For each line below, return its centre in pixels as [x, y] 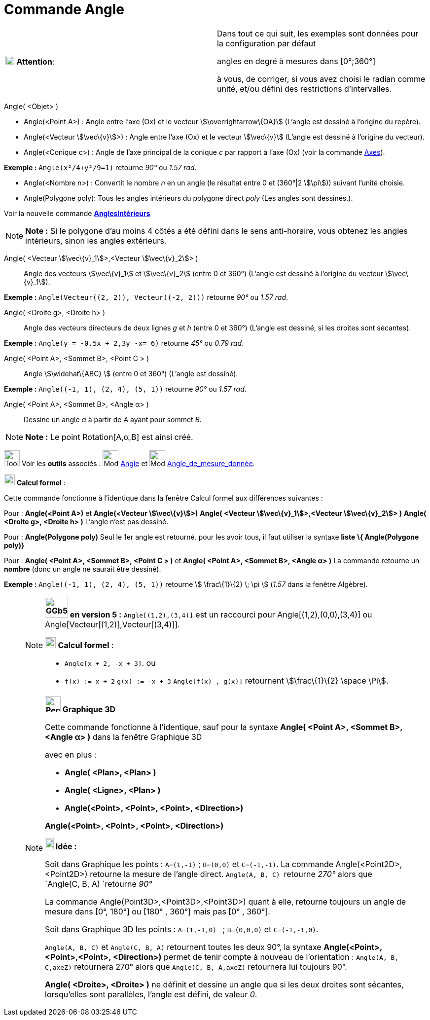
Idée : [66, 846]
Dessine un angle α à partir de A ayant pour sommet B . [113, 419]
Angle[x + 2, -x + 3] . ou [110, 663]
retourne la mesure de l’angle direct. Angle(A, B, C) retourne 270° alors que [231, 874]
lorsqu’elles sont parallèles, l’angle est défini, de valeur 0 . [151, 994]
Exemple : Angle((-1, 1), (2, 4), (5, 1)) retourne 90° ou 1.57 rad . [125, 389]
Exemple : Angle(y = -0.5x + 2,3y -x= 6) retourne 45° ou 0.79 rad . [124, 343]
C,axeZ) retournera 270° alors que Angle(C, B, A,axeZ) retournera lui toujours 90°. [196, 966]
